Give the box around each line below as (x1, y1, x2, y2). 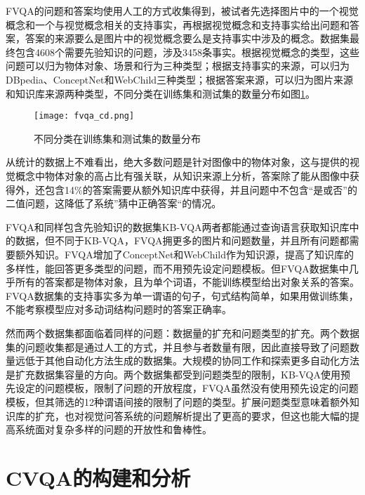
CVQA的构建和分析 (6, 463, 191, 491)
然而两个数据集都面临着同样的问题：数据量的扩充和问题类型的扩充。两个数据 (6, 325, 359, 340)
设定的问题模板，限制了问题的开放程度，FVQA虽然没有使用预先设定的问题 (15, 381, 359, 395)
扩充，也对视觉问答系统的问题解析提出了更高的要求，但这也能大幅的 (34, 408, 350, 423)
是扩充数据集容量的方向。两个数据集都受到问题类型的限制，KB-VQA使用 (6, 367, 340, 381)
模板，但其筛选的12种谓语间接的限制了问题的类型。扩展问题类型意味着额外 (6, 394, 350, 409)
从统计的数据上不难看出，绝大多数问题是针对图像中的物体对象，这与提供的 (6, 154, 350, 169)
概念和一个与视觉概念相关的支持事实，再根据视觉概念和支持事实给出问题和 (6, 17, 350, 32)
